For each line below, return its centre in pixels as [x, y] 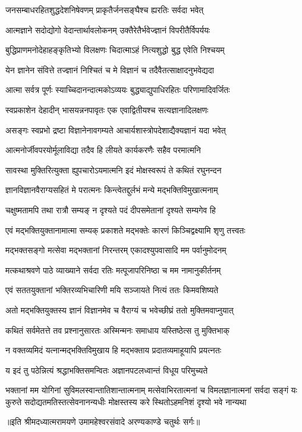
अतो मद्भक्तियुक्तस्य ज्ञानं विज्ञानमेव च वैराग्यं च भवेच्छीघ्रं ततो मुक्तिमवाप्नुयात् [119, 310]
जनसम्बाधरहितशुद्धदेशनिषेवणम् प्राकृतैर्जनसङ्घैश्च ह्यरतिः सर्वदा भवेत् [105, 10]
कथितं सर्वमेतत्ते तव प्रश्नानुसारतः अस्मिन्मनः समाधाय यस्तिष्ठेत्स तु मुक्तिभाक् [117, 330]
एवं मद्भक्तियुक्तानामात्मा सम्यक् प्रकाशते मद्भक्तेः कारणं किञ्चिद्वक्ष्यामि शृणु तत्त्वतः [125, 230]
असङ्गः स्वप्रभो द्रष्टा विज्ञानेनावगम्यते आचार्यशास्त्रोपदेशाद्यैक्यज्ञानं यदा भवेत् [116, 130]
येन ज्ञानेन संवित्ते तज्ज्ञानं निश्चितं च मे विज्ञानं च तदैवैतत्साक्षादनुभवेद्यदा [110, 69]
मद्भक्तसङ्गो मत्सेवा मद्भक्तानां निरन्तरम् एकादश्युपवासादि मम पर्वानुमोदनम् [116, 250]
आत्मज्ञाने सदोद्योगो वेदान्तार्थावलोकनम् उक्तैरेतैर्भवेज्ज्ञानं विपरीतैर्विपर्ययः [108, 29]
